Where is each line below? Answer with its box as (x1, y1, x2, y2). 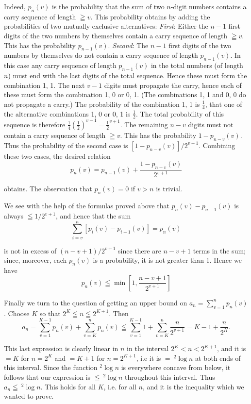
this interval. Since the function (4, 362, 98, 372)
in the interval (127, 343, 169, 353)
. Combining (199, 140, 235, 150)
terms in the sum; (193, 245, 246, 255)
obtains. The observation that (4, 184, 92, 194)
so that (39, 308, 61, 318)
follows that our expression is (4, 372, 91, 382)
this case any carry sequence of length (4, 60, 117, 70)
